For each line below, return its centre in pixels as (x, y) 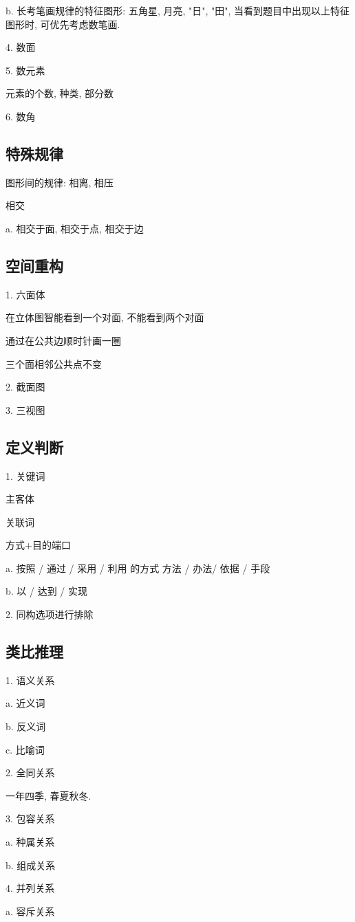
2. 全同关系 (30, 772)
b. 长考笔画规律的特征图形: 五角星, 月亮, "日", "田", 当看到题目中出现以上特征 (178, 10)
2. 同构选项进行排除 (50, 614)
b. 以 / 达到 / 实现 (46, 591)
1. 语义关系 (30, 680)
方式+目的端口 (38, 545)
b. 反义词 (26, 726)
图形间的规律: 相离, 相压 (60, 182)
